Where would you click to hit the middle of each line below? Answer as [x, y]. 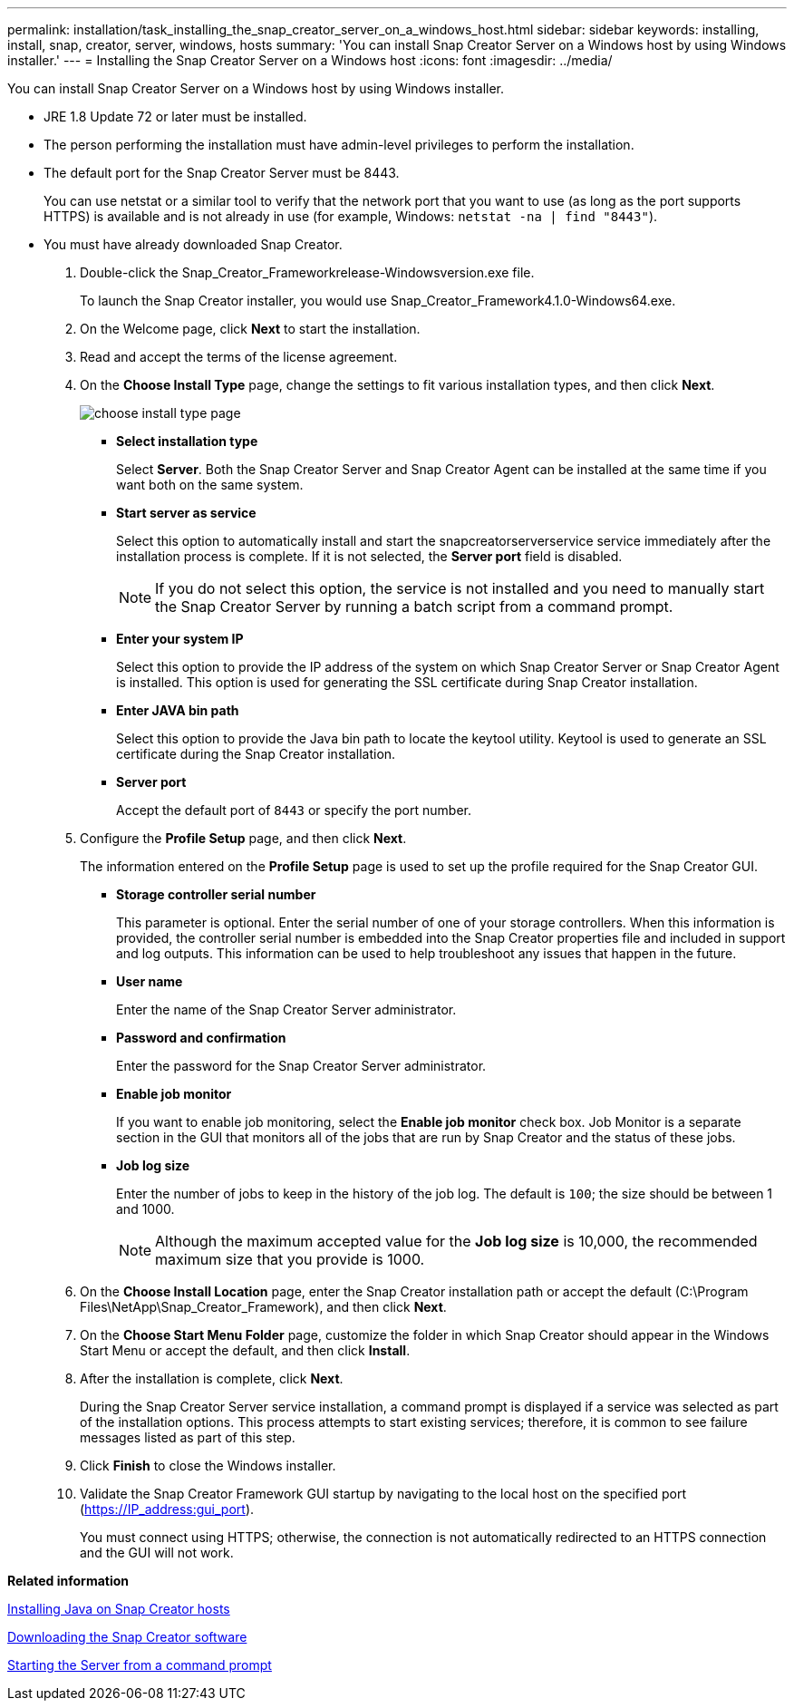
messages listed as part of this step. [188, 1437]
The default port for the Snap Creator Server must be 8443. [222, 173]
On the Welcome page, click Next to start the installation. [250, 329]
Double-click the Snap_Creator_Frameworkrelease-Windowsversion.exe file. [307, 272]
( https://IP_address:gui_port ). [167, 1509]
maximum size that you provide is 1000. [290, 1259]
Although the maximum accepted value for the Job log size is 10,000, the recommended [456, 1241]
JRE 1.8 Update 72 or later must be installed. [175, 116]
